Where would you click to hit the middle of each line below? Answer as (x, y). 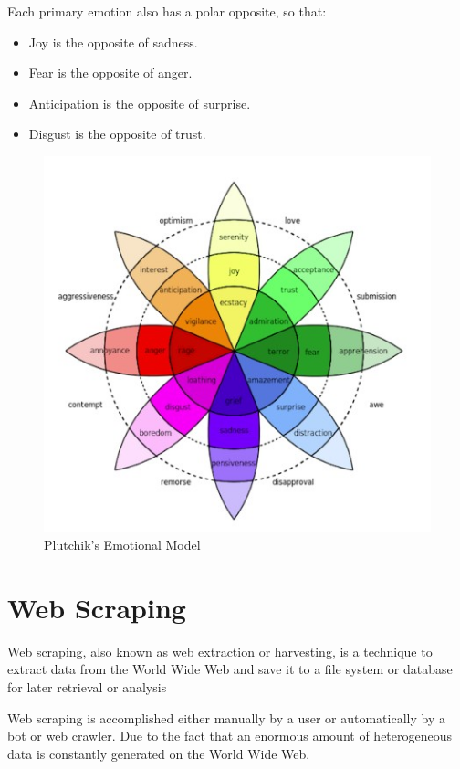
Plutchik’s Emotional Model (122, 545)
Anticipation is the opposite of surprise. (140, 103)
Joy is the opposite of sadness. (113, 42)
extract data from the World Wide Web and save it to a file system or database (230, 669)
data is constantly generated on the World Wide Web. (159, 753)
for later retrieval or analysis (87, 687)
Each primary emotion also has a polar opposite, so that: (167, 11)
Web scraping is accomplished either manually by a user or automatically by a (226, 717)
